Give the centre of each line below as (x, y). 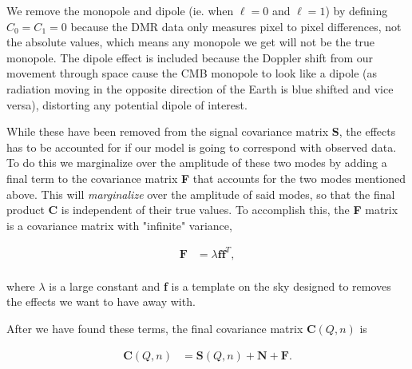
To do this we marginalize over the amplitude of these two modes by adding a (197, 163)
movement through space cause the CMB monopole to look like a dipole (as (192, 73)
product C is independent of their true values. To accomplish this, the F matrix (202, 210)
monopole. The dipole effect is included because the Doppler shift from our (190, 57)
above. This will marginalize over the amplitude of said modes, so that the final (201, 194)
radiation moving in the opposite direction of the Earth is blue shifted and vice (200, 88)
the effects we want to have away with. (101, 302)
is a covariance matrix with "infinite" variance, (119, 225)
